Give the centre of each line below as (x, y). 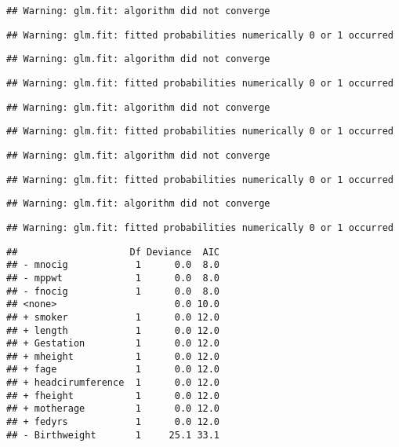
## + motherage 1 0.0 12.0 (113, 409)
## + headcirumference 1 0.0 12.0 (113, 383)
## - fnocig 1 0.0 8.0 (113, 291)
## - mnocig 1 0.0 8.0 (113, 265)
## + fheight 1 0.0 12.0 (113, 396)
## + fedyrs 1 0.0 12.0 (113, 422)
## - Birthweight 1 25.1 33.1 (113, 435)
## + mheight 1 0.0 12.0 (113, 356)
